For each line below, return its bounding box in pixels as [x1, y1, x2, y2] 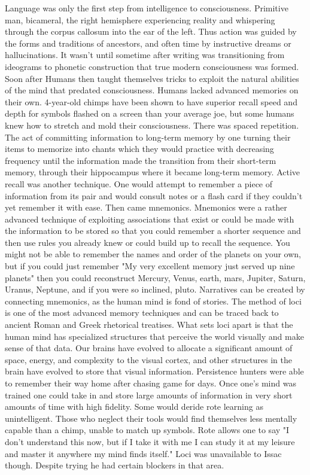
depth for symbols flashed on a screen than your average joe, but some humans [5, 107, 294, 120]
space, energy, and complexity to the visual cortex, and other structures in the [5, 353, 293, 366]
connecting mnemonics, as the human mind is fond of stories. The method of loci [5, 294, 302, 307]
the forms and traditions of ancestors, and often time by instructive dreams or [5, 36, 291, 49]
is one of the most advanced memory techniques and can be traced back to [5, 306, 279, 319]
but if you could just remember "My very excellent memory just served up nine [5, 260, 295, 272]
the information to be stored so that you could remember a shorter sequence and [5, 224, 301, 237]
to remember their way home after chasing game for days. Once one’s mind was [5, 377, 296, 389]
